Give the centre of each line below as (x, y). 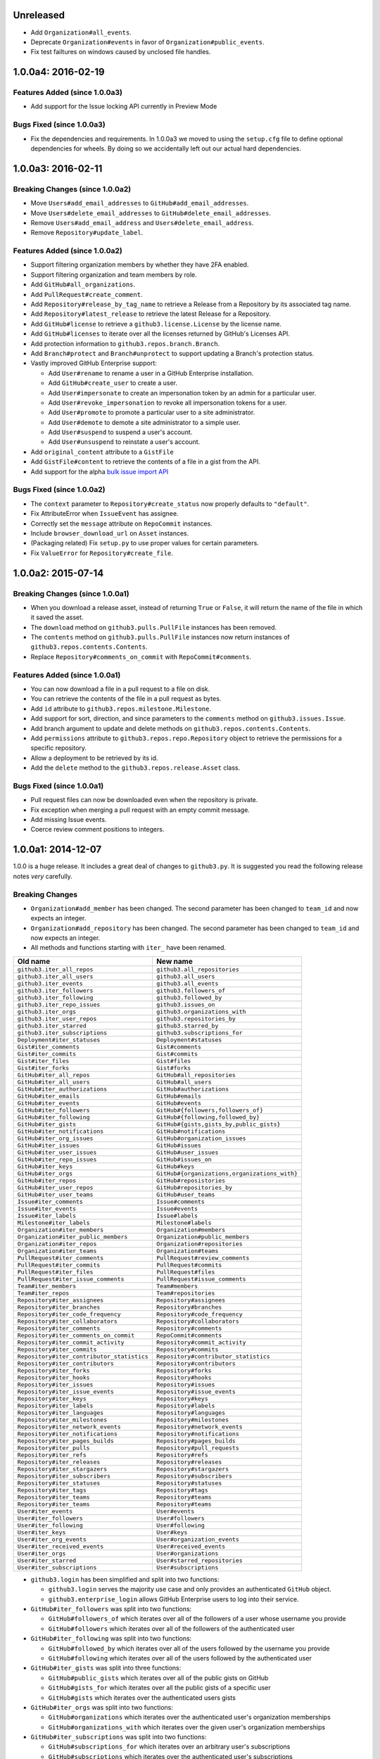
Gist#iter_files (43, 1061)
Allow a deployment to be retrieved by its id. (94, 758)
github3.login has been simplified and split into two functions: (125, 1579)
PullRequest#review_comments (203, 1258)
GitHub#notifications (191, 1131)
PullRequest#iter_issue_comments (71, 1279)
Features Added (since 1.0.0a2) (68, 251)
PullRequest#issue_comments (201, 1279)
